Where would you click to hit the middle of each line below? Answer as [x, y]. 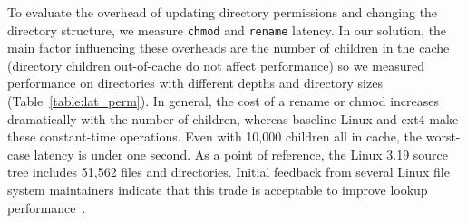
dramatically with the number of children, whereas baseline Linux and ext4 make [233, 118]
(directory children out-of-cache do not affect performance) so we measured [216, 65]
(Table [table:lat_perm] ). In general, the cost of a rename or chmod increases [224, 101]
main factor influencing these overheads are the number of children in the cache [229, 48]
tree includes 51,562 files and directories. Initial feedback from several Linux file [229, 172]
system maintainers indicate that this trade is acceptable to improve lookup [218, 189]
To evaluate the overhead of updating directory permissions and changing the [223, 12]
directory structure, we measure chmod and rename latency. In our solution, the [227, 29]
